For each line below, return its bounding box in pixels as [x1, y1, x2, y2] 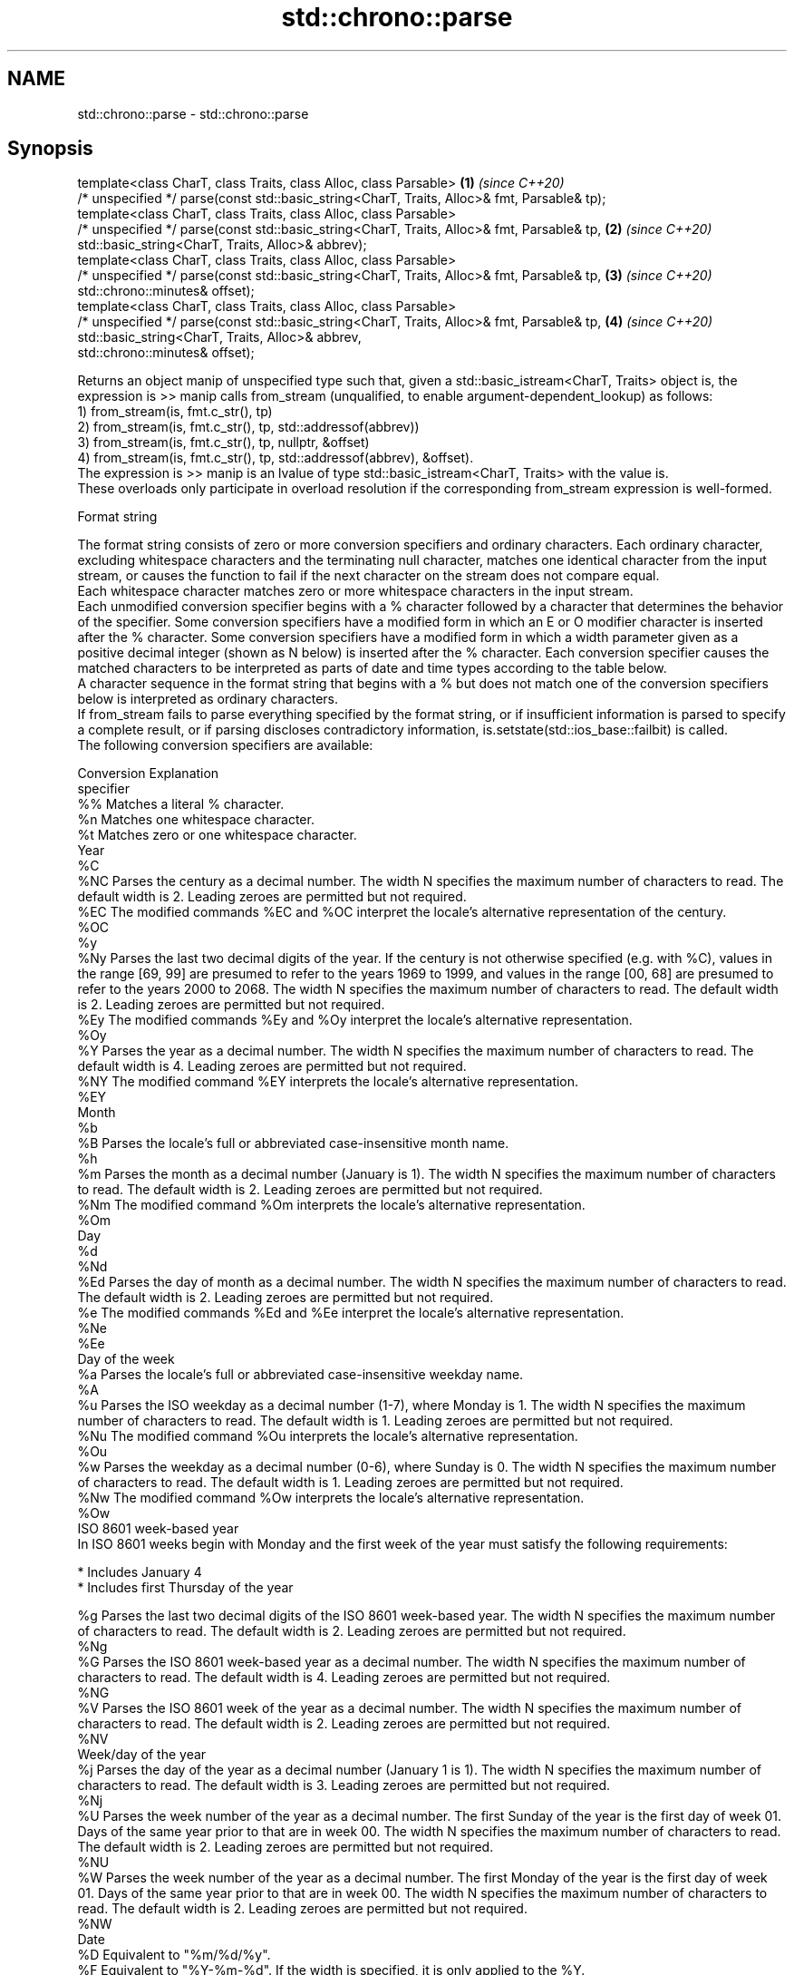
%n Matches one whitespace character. [77, 812, 315, 828]
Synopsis [7, 137, 93, 161]
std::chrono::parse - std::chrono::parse [77, 105, 309, 122]
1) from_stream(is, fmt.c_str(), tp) [77, 404, 273, 420]
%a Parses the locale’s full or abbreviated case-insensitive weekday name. [77, 1367, 524, 1383]
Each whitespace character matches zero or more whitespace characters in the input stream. [77, 583, 634, 599]
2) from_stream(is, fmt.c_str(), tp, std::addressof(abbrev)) [77, 419, 420, 435]
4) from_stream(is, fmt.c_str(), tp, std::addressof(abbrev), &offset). [77, 450, 474, 466]
